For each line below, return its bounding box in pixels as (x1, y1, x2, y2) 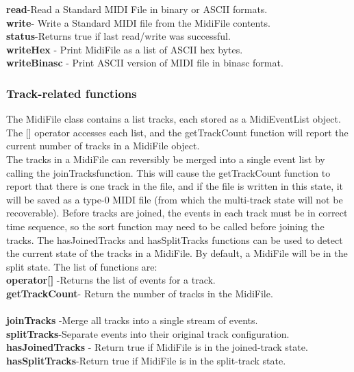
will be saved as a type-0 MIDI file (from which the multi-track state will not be (6, 192, 343, 206)
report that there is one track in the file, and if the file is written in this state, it (6, 179, 344, 193)
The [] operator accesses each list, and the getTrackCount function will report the (6, 125, 349, 139)
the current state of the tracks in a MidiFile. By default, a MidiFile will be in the (6, 246, 348, 260)
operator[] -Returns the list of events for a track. (6, 273, 216, 287)
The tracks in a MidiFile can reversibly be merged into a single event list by (6, 151, 325, 166)
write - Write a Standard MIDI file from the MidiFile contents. (6, 15, 270, 29)
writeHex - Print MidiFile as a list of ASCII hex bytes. (6, 42, 243, 56)
